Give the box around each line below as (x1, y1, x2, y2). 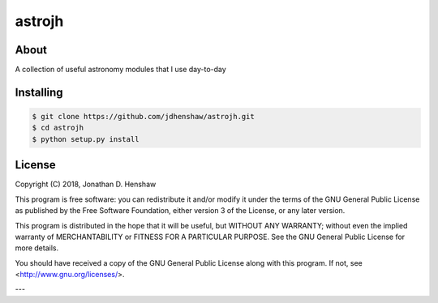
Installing (15, 85, 64, 99)
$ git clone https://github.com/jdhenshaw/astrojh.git (32, 112, 255, 122)
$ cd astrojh (32, 123, 84, 133)
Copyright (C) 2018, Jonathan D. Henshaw (15, 179, 157, 190)
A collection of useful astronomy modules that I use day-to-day (15, 65, 226, 75)
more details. (15, 243, 59, 253)
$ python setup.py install (32, 134, 140, 143)
